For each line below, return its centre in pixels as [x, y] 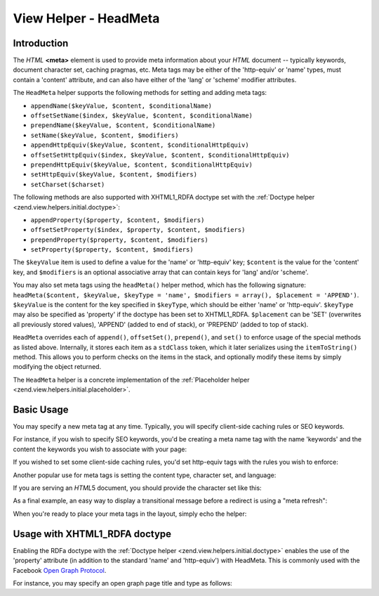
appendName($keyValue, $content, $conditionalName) [121, 106]
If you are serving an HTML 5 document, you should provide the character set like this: [138, 488]
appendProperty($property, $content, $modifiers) [118, 220]
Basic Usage [41, 409]
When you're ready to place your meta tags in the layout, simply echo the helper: [130, 514]
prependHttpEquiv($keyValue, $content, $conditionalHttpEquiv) [141, 164]
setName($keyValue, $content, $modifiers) [105, 135]
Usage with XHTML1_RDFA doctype [92, 534]
